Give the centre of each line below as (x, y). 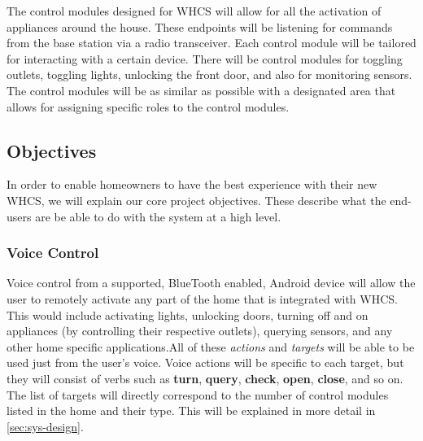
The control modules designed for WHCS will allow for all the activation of (194, 11)
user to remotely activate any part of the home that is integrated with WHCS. (202, 298)
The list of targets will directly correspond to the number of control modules (198, 394)
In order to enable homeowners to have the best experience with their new (192, 184)
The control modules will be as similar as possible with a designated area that (201, 90)
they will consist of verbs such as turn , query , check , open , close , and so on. (205, 378)
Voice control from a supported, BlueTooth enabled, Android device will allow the (211, 283)
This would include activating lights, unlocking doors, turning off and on (188, 314)
